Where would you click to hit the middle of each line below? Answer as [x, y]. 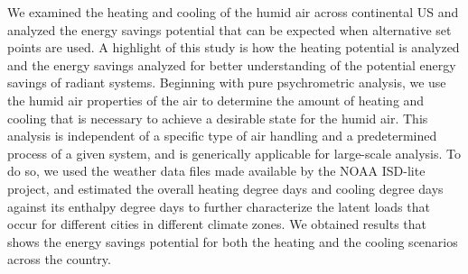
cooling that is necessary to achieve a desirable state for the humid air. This [218, 118]
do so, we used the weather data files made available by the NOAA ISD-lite [216, 171]
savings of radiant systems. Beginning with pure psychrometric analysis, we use [227, 82]
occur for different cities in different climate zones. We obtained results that [217, 224]
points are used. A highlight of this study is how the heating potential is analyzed [234, 47]
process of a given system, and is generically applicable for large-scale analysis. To [234, 153]
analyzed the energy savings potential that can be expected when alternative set [229, 29]
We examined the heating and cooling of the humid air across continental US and [233, 12]
